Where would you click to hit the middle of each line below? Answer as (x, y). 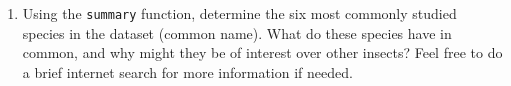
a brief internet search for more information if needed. (187, 71)
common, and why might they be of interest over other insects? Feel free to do (262, 52)
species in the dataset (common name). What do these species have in (237, 32)
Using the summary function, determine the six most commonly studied (239, 13)
